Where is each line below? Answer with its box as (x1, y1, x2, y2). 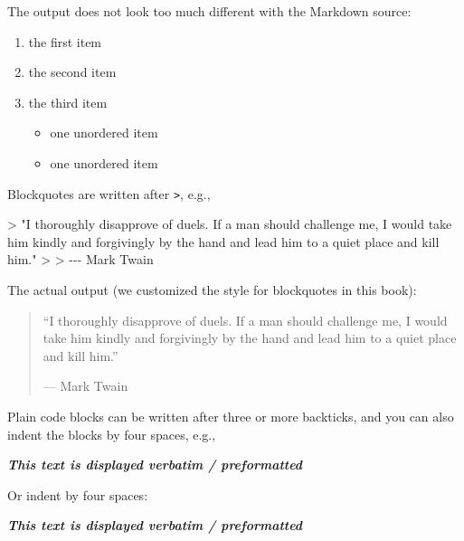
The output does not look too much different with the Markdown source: (7, 2, 412, 20)
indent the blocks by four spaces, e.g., (7, 424, 216, 443)
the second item (28, 62, 117, 81)
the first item (28, 32, 102, 51)
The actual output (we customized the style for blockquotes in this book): (7, 280, 417, 299)
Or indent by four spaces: (7, 485, 148, 504)
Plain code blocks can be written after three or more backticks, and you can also (7, 406, 454, 425)
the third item (28, 92, 108, 111)
